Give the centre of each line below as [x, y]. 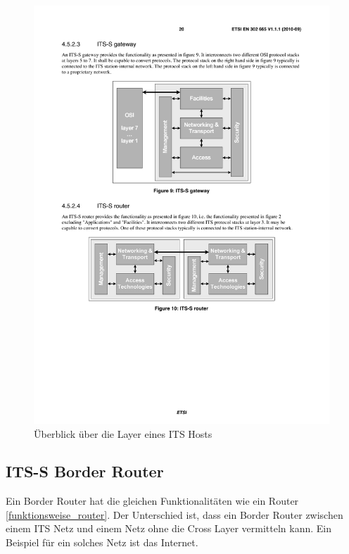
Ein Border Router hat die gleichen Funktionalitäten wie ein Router [152, 501]
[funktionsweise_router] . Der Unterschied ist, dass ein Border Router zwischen [174, 514]
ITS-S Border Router [85, 471]
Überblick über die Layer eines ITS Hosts [123, 433]
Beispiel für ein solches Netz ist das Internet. [102, 542]
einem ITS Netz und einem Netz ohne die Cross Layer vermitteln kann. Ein [169, 528]
